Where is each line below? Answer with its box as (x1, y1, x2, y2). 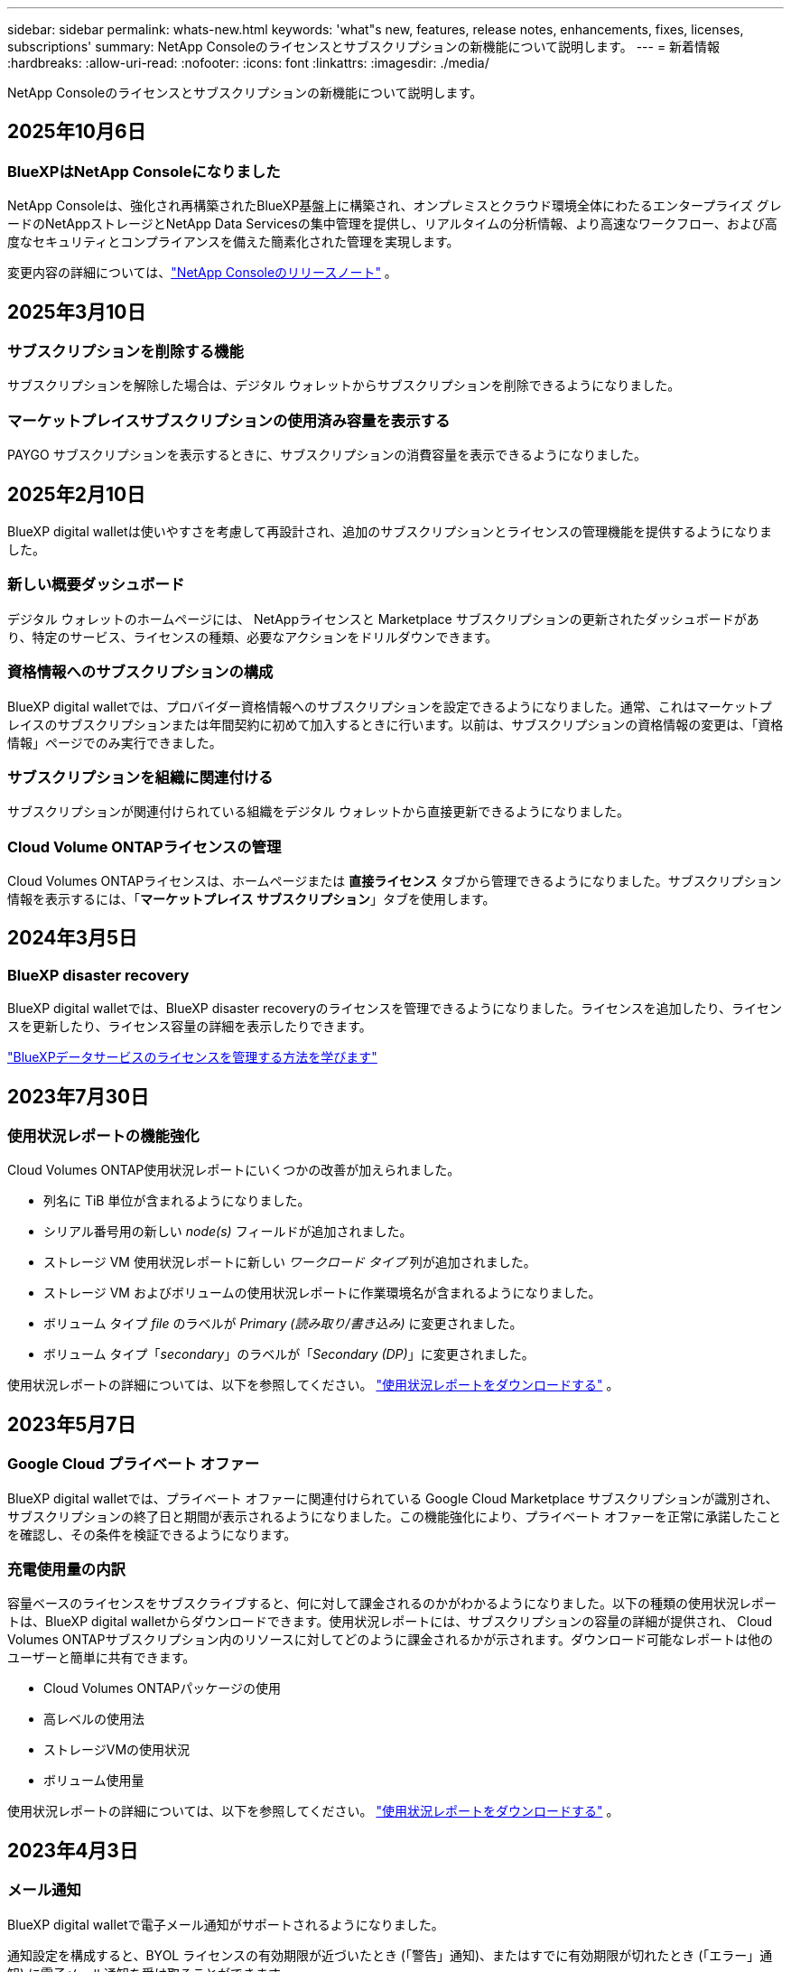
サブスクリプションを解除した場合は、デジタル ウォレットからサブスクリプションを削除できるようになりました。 (7, 377, 681, 394)
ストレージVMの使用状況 (43, 1742, 191, 1758)
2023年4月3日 (7, 1838, 138, 1862)
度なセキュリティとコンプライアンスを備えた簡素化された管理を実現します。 (7, 234, 460, 250)
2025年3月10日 (7, 300, 146, 323)
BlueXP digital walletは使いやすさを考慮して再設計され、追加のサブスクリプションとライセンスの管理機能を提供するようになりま (7, 524, 773, 540)
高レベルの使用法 (43, 1711, 144, 1727)
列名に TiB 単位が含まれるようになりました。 (43, 1193, 311, 1209)
